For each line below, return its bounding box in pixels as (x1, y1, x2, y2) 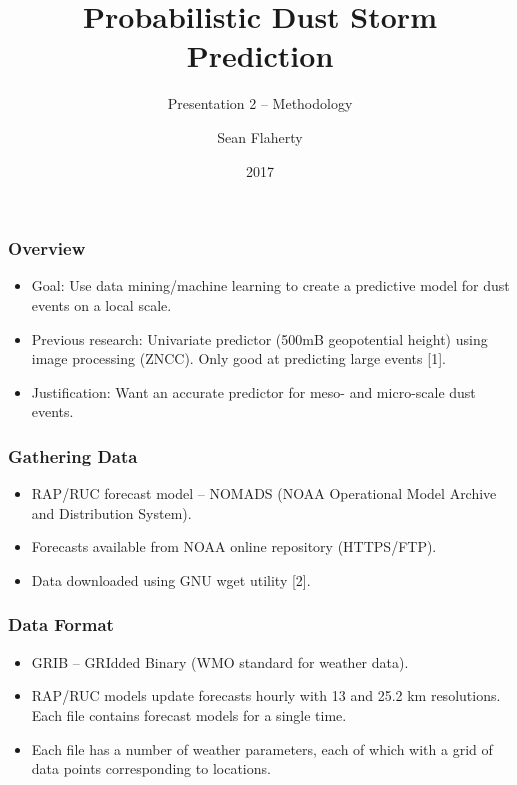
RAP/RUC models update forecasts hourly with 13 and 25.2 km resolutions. (31, 685, 501, 706)
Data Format (8, 612, 114, 637)
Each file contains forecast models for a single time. (31, 704, 347, 725)
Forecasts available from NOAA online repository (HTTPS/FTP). (31, 536, 437, 557)
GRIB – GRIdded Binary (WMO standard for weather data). (31, 651, 409, 672)
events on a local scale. (31, 294, 172, 315)
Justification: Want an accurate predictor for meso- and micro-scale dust (31, 381, 476, 402)
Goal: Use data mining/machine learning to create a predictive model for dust (31, 275, 510, 296)
